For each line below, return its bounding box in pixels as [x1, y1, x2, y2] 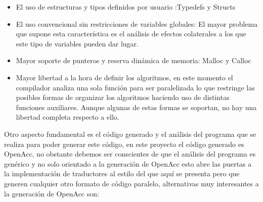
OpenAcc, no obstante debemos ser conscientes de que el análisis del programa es [4, 148, 256, 159]
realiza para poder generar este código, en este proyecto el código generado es [4, 138, 244, 149]
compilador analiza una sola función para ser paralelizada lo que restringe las [16, 82, 255, 92]
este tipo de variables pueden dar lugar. [16, 38, 139, 48]
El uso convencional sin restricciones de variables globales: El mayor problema [16, 18, 258, 29]
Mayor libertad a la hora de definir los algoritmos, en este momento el [16, 72, 233, 82]
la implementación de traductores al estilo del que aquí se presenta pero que [4, 168, 240, 179]
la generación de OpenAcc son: [4, 188, 99, 198]
